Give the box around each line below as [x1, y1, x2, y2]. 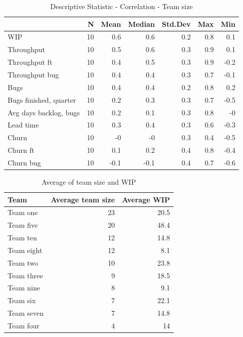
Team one [8, 207, 38, 218]
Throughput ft [8, 57, 53, 67]
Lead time [8, 119, 39, 130]
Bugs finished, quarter [8, 94, 76, 105]
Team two [8, 257, 38, 268]
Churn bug [8, 157, 41, 167]
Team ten [8, 232, 37, 243]
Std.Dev [161, 18, 191, 29]
